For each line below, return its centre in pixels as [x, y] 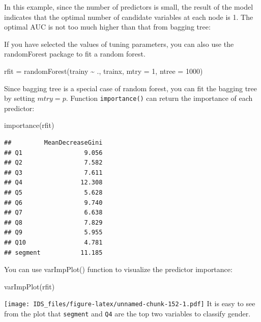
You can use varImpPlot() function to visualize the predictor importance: [118, 269]
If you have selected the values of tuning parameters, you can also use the [119, 44]
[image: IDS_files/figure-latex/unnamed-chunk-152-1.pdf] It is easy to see [130, 303]
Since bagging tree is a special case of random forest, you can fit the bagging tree [131, 88]
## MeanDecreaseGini [53, 143]
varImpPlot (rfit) [30, 286]
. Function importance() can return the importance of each [159, 98]
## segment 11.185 [53, 252]
